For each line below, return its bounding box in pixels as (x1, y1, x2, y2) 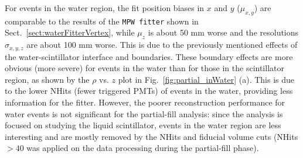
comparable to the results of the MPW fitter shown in (5, 15, 199, 27)
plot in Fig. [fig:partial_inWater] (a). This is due (118, 73, 295, 85)
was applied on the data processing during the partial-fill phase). (26, 142, 259, 154)
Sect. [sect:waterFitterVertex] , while (5, 26, 135, 38)
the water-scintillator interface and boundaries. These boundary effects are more (5, 50, 293, 62)
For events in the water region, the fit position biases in (5, 2, 205, 13)
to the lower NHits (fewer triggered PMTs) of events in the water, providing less (5, 85, 293, 97)
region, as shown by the (5, 73, 90, 85)
